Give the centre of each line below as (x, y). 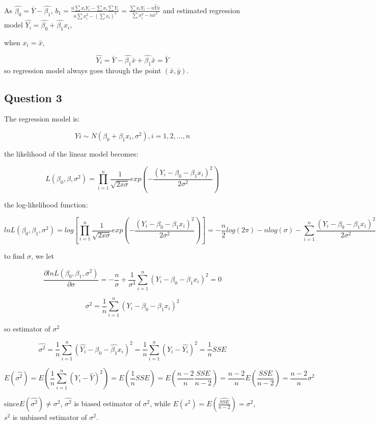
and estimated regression (201, 10)
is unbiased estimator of (50, 417)
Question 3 (33, 97)
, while (160, 403)
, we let (43, 255)
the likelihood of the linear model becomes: (71, 153)
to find (15, 255)
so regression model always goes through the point (83, 70)
